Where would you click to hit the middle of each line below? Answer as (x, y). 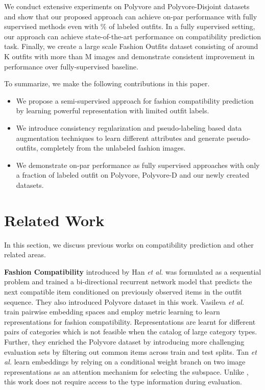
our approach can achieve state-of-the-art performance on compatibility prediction (133, 36)
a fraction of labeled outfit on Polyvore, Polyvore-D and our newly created (132, 175)
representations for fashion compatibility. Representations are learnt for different (130, 321)
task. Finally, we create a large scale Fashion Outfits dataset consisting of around (131, 46)
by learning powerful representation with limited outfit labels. (113, 111)
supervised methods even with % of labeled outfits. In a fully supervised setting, (130, 26)
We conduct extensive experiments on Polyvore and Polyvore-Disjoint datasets (127, 6)
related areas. (25, 254)
